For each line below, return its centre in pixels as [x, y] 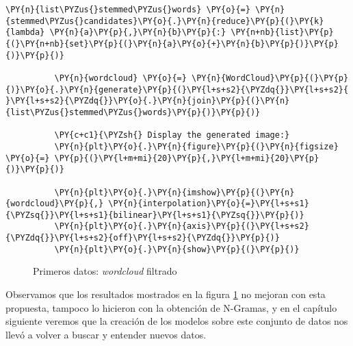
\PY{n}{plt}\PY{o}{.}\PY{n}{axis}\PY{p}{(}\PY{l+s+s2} [182, 226]
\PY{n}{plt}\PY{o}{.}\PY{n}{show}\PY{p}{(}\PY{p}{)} [177, 249]
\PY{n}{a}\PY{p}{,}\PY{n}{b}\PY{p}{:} [138, 33]
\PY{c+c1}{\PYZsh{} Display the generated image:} [172, 135]
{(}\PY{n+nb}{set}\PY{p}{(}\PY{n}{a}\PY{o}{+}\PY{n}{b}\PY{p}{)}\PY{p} [172, 44]
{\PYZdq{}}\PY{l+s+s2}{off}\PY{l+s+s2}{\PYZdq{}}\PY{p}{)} [143, 238]
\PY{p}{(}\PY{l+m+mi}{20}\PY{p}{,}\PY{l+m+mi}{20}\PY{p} [187, 158]
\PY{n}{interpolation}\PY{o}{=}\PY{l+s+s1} [209, 204]
